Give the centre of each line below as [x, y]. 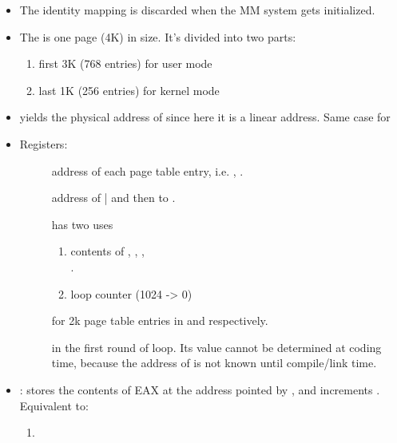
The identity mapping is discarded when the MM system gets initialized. [197, 10]
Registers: [44, 143]
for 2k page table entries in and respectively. [160, 320]
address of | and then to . [113, 198]
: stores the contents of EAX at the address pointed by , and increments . [200, 389]
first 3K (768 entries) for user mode [125, 63]
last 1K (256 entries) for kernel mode [129, 90]
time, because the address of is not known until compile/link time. [214, 363]
